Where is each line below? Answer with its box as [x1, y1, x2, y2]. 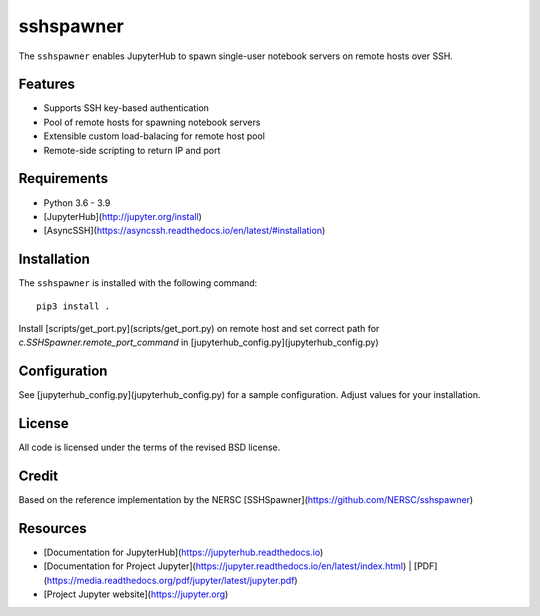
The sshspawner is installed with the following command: [18, 277, 258, 289]
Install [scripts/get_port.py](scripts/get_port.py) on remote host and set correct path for [18, 323, 380, 334]
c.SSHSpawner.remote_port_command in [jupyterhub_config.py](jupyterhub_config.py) [18, 336, 379, 349]
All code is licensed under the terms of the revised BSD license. [18, 441, 281, 454]
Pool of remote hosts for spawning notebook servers [43, 116, 261, 128]
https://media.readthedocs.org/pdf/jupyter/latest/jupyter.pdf [46, 574, 295, 586]
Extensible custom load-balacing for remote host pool [43, 130, 265, 142]
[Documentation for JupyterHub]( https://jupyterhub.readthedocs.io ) [43, 546, 324, 559]
